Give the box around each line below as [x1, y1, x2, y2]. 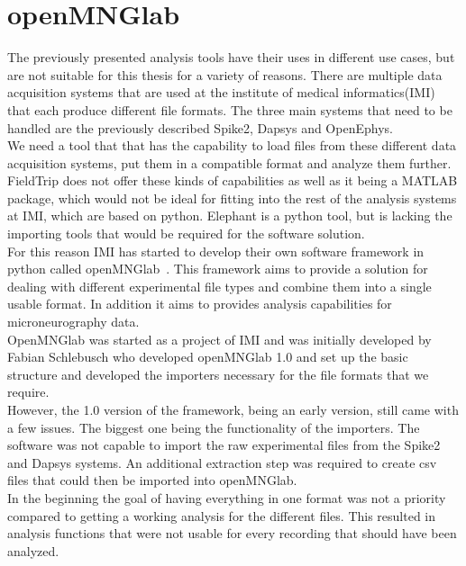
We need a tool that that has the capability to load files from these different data [7, 136, 457, 155]
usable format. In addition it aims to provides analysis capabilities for [7, 294, 392, 313]
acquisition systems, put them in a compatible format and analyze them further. [7, 153, 452, 172]
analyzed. [7, 541, 59, 560]
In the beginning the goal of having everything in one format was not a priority [7, 488, 446, 507]
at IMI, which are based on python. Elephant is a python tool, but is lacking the [7, 206, 452, 225]
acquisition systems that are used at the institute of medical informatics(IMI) [7, 83, 435, 102]
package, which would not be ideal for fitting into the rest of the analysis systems [7, 188, 457, 207]
